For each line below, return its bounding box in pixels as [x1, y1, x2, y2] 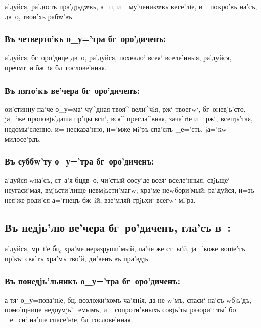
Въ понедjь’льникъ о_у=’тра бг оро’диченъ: [5, 274, 180, 287]
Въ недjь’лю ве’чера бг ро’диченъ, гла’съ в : [5, 219, 231, 235]
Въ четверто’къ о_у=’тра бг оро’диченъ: [5, 32, 166, 45]
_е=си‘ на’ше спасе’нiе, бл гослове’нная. [5, 314, 133, 324]
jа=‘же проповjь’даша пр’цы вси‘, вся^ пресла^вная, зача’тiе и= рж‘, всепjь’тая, [5, 113, 253, 124]
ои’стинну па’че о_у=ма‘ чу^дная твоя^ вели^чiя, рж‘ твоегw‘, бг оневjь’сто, [5, 103, 246, 114]
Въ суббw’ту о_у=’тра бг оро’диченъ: [5, 155, 154, 168]
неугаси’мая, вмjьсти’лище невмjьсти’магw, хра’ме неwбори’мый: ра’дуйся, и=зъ [5, 185, 254, 195]
